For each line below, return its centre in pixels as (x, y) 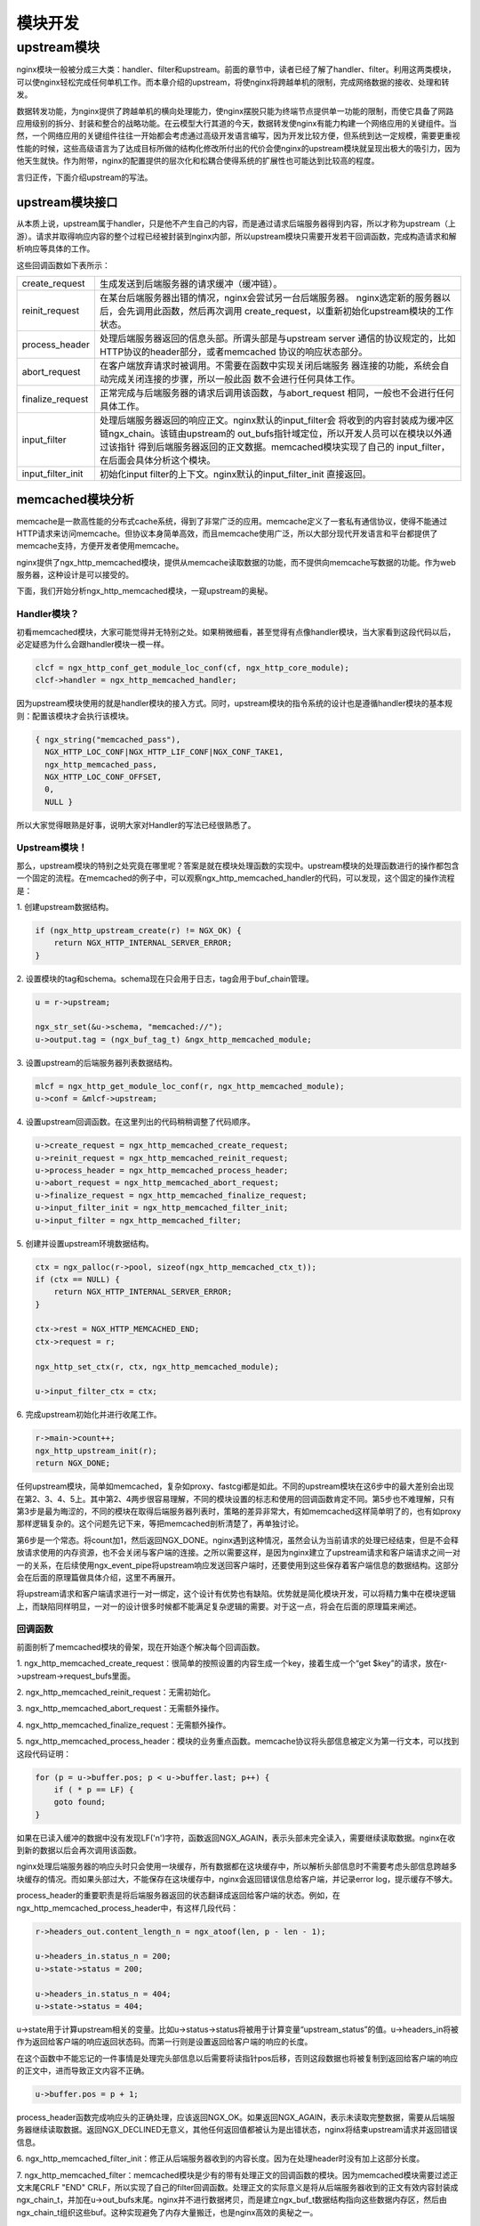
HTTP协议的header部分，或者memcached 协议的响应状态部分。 (233, 352)
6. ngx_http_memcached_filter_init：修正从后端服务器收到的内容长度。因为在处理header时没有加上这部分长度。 (220, 2158)
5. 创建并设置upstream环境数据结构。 (85, 1243)
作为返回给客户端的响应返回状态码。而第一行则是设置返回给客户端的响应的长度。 (164, 2042)
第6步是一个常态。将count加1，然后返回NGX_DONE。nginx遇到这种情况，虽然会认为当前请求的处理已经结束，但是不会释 (238, 1540)
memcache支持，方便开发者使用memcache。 (100, 546)
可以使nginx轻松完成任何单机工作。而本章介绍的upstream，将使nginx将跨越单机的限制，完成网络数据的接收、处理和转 (233, 82)
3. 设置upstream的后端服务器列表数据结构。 (97, 1062)
